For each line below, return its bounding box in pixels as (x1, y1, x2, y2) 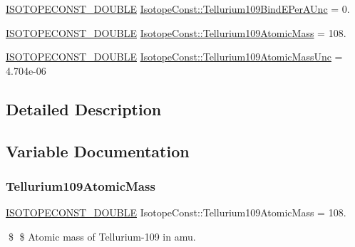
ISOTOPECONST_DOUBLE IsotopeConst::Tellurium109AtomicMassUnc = (6, 49, 343, 64)
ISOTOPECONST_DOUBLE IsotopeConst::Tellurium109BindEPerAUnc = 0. (6, 1, 350, 16)
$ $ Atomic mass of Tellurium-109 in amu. (8, 228, 196, 243)
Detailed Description (6, 98, 162, 120)
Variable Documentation (6, 140, 190, 162)
